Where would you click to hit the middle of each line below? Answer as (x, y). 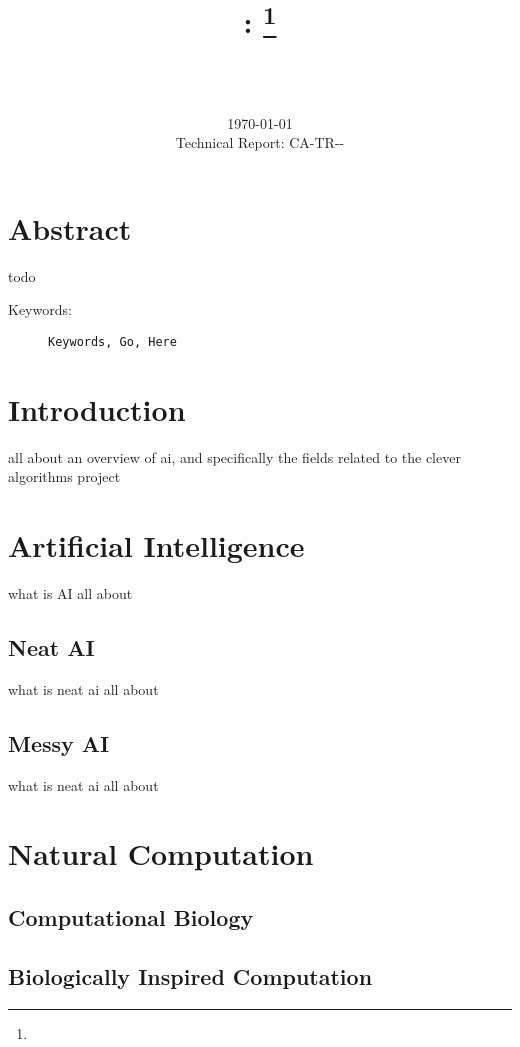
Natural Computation (161, 853)
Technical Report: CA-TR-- (260, 142)
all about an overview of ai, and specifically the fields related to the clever (234, 456)
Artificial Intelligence (156, 545)
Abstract (70, 227)
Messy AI (59, 742)
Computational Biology (131, 917)
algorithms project (64, 476)
